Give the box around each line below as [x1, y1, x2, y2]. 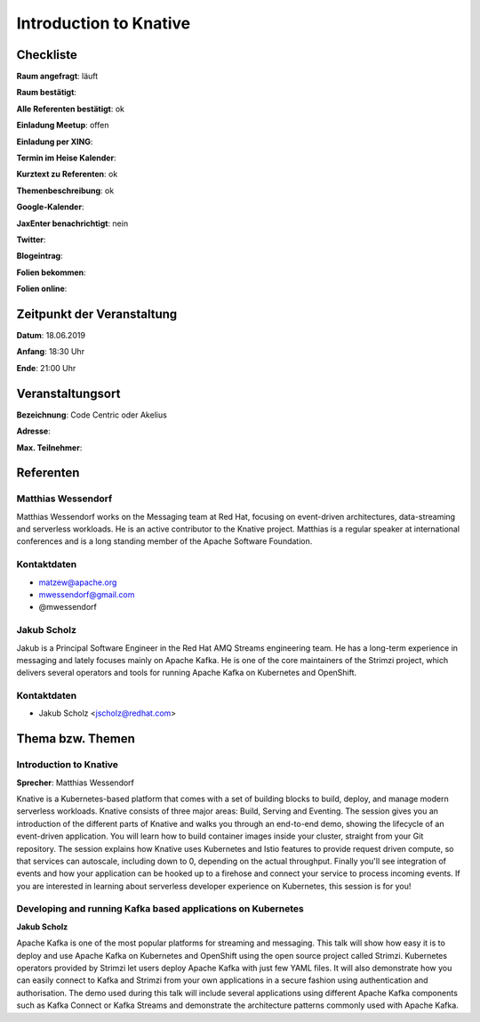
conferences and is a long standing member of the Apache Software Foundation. [16, 536, 313, 547]
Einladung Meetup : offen [16, 120, 109, 131]
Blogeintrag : [16, 250, 63, 262]
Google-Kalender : [16, 201, 84, 213]
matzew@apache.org [38, 577, 117, 588]
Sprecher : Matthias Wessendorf [16, 777, 135, 788]
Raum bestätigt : [16, 87, 77, 98]
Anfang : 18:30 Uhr [16, 346, 84, 357]
